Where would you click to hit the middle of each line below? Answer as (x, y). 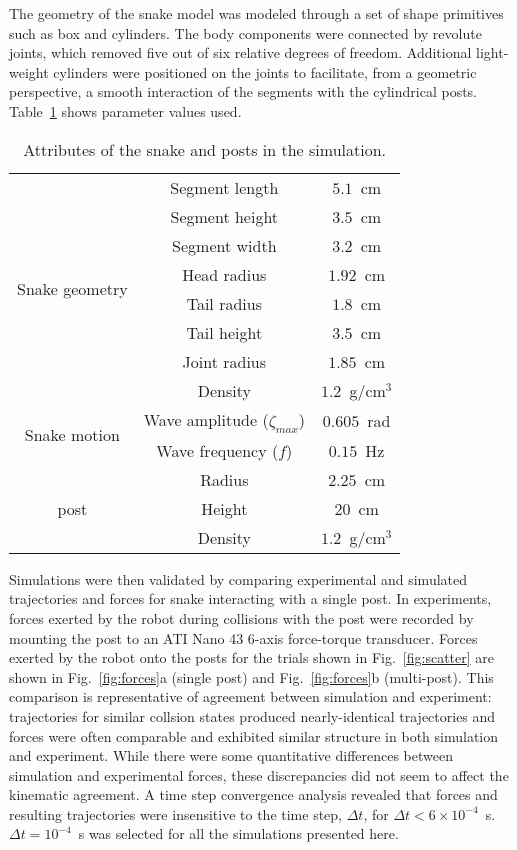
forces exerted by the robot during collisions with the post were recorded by (241, 617)
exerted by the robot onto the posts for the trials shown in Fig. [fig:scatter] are (252, 657)
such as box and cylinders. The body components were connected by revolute (245, 32)
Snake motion (72, 435)
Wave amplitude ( (206, 419)
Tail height (224, 332)
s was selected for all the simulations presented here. (238, 833)
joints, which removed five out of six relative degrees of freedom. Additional (240, 52)
